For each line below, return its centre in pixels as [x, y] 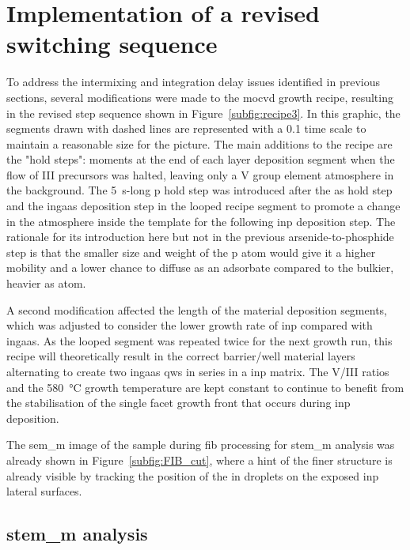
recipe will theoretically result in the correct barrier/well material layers [181, 356]
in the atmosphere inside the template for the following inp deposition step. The [201, 221]
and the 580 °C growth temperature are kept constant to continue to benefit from [205, 387]
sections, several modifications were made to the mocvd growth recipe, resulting [200, 97]
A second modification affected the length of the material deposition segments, [197, 309]
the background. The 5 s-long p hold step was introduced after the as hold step [199, 190]
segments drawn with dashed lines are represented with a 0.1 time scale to [186, 128]
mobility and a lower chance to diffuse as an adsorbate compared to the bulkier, [200, 267]
